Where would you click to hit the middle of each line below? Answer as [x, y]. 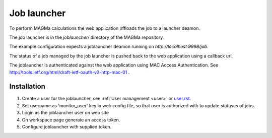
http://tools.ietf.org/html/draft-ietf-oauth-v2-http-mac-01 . [70, 72]
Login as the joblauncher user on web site [65, 113]
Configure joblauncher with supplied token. [67, 126]
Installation [27, 86]
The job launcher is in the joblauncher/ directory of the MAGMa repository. [87, 37]
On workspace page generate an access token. [71, 120]
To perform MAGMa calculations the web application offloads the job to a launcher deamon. [105, 28]
